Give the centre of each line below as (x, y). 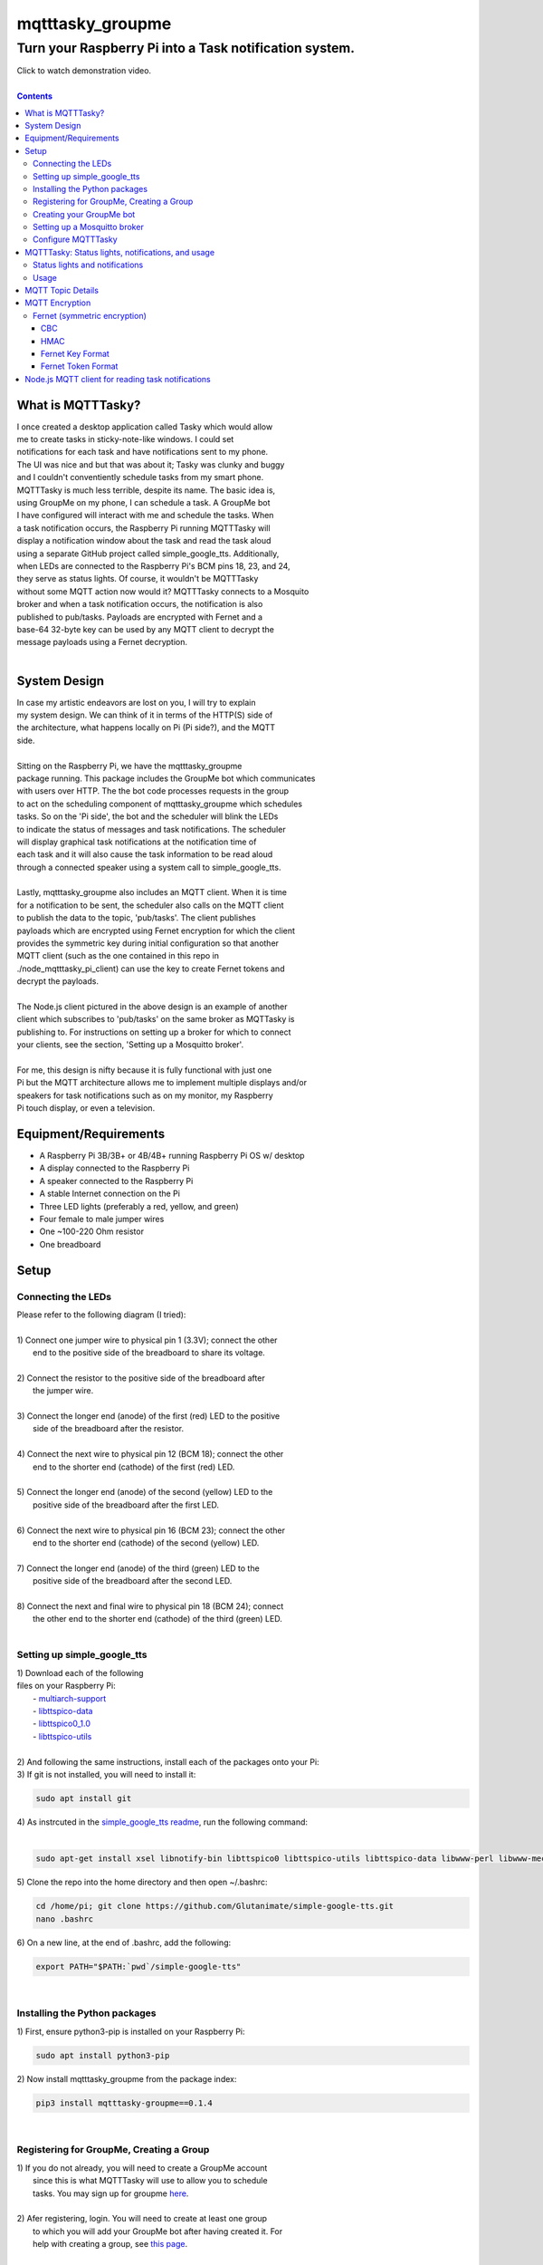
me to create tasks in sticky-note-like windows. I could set (125, 439)
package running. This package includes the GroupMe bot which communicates (166, 778)
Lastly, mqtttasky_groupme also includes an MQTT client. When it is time (152, 892)
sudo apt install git (84, 1798)
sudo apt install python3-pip (103, 2055)
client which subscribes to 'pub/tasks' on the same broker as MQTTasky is (156, 1019)
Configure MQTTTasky (75, 239)
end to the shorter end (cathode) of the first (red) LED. (134, 1467)
